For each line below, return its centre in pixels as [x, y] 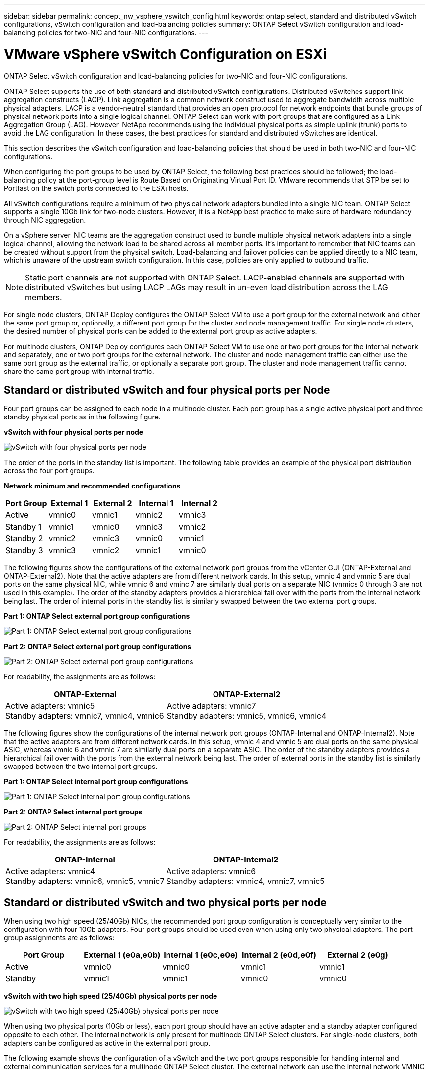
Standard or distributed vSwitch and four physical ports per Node [167, 390]
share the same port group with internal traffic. [79, 371]
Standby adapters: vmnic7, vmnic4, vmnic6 [85, 716]
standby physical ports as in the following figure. [82, 417]
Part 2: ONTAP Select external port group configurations [98, 647]
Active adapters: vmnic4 [50, 871]
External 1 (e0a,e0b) [122, 955]
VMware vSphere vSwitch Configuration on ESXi [166, 54]
